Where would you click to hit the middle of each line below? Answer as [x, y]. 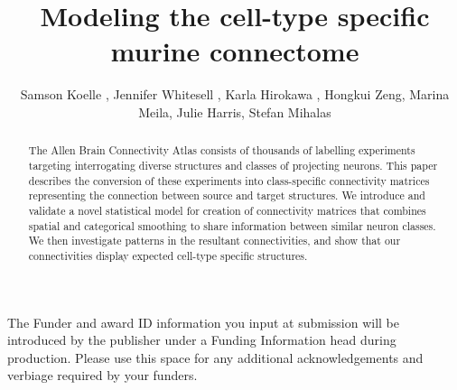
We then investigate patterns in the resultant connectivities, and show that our [215, 241]
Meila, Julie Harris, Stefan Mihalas [235, 111]
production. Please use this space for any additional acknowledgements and [215, 357]
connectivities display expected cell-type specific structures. [168, 255]
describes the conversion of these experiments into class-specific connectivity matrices [229, 180]
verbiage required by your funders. [103, 375]
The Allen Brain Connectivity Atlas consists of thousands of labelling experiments [222, 150]
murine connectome [235, 51]
